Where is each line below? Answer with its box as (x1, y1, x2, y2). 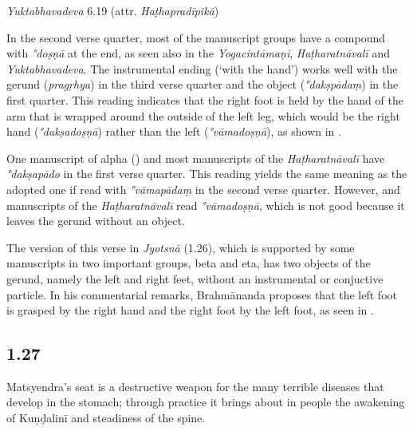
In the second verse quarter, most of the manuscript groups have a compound (6, 29, 386, 45)
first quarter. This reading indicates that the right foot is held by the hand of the (6, 91, 403, 108)
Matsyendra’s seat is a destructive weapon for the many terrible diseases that (6, 378, 384, 394)
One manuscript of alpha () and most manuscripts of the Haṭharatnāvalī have (6, 149, 385, 166)
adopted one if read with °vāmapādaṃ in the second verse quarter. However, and (6, 180, 400, 197)
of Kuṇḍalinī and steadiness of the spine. (6, 409, 206, 426)
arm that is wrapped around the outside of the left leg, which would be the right (6, 107, 400, 124)
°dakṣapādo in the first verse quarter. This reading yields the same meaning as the (6, 165, 407, 182)
